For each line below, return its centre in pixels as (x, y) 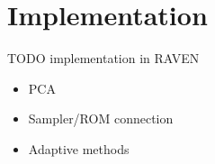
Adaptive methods (79, 148)
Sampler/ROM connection (101, 118)
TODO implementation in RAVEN (103, 58)
